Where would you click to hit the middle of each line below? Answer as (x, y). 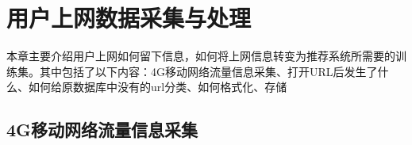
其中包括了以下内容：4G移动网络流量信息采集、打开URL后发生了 (208, 71)
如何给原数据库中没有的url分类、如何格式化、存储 (158, 87)
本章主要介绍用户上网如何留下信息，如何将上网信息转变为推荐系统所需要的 (201, 56)
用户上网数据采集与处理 (129, 18)
